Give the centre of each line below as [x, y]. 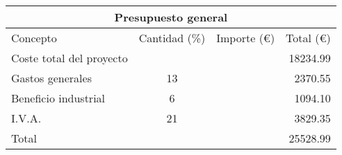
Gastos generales [51, 78]
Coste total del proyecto [70, 58]
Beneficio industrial [58, 98]
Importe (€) [246, 38]
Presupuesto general [171, 17]
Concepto [34, 38]
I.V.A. [26, 118]
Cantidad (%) [172, 38]
